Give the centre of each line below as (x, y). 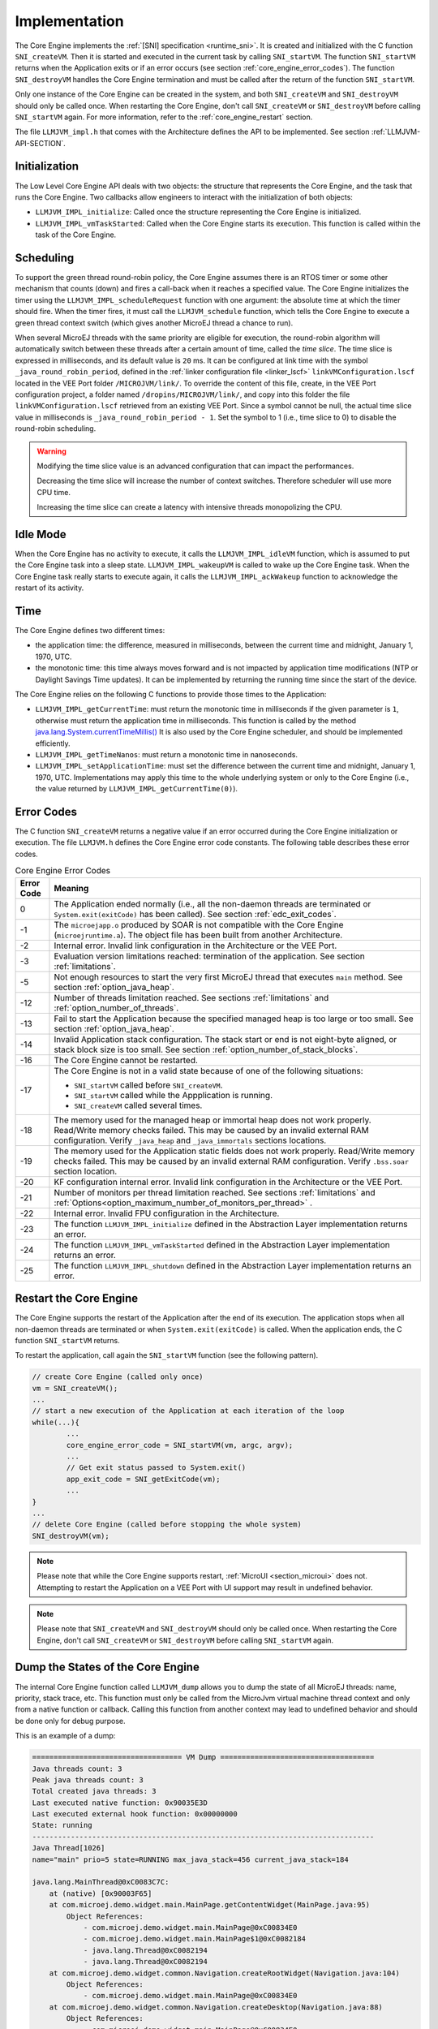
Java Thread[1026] (69, 1848)
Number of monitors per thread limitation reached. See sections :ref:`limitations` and (215, 1192)
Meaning (71, 888)
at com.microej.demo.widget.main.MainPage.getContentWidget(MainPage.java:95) (210, 1905)
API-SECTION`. (41, 143)
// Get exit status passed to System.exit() (156, 1468)
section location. (86, 1171)
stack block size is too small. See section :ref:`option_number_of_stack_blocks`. (206, 1049)
